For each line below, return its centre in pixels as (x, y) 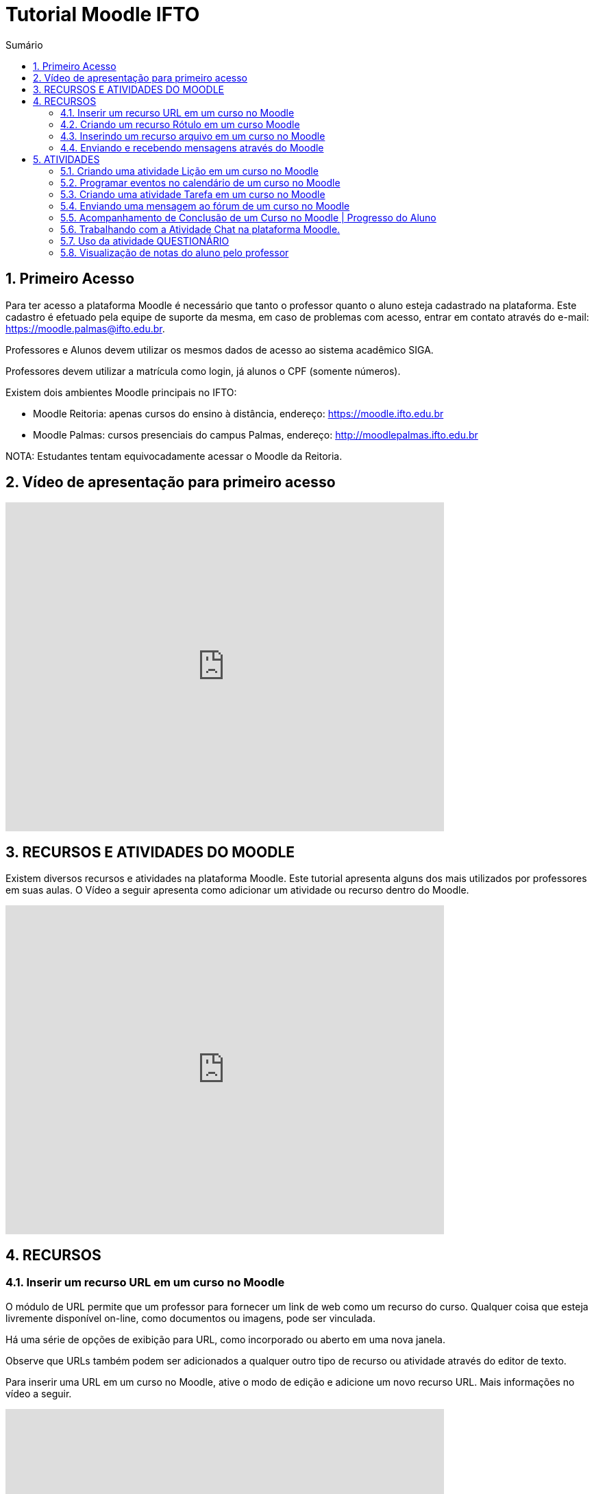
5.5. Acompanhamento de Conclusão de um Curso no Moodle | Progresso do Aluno (248, 217)
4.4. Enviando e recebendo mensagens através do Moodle (192, 147)
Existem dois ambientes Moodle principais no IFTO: (121, 392)
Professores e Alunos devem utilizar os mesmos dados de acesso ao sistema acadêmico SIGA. (220, 350)
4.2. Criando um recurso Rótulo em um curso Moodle (180, 124)
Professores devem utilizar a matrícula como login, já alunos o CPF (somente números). (203, 371)
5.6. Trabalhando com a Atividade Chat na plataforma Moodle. (200, 229)
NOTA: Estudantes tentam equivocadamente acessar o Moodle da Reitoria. (174, 456)
